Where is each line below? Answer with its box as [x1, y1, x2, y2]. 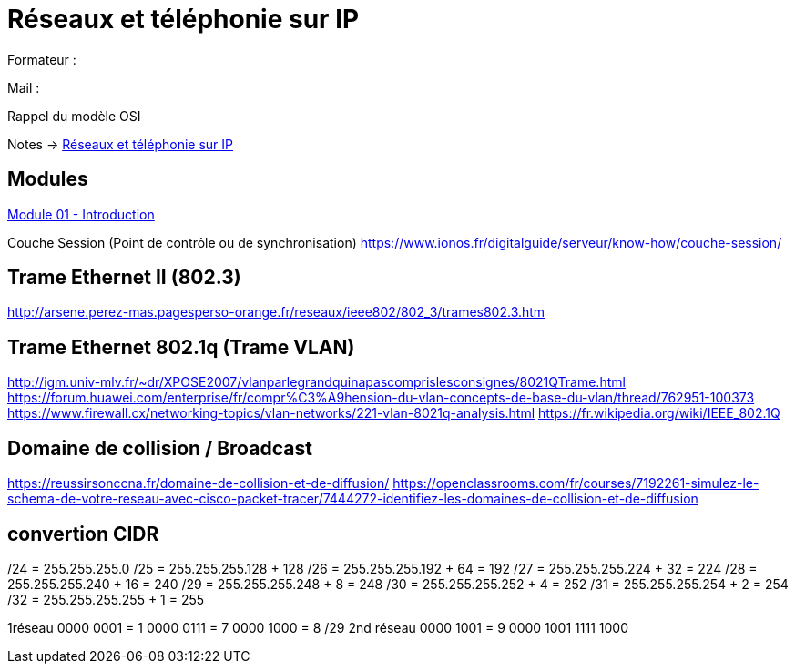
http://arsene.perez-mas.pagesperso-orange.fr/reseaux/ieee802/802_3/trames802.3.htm [7, 304, 545, 320]
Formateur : [7, 51, 76, 67]
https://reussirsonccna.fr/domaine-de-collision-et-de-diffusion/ [7, 475, 390, 492]
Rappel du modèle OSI [7, 107, 141, 124]
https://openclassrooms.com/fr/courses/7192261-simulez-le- [392, 475, 759, 492]
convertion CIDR [7, 522, 159, 545]
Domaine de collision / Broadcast [7, 436, 312, 460]
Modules [7, 168, 88, 191]
